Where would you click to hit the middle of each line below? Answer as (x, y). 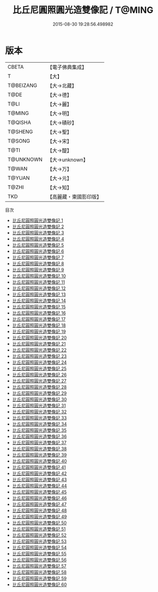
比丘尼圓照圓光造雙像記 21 (39, 344)
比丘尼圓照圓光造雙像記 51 (39, 529)
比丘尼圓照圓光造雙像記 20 (39, 337)
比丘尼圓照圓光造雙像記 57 (39, 566)
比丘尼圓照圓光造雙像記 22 (39, 350)
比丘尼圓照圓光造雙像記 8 (38, 263)
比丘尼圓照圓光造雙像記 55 (39, 553)
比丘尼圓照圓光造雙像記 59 (39, 578)
